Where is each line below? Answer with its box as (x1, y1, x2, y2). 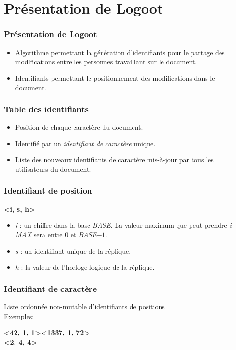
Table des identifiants (4, 103, 89, 115)
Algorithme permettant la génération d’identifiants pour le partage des (15, 47, 225, 57)
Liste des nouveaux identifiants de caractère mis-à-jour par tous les (15, 154, 214, 165)
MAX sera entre (15, 229, 63, 239)
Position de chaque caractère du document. (15, 122, 143, 132)
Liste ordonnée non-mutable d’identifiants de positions (4, 301, 165, 311)
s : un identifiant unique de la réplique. (15, 245, 131, 256)
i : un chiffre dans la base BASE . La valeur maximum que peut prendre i (15, 220, 232, 230)
